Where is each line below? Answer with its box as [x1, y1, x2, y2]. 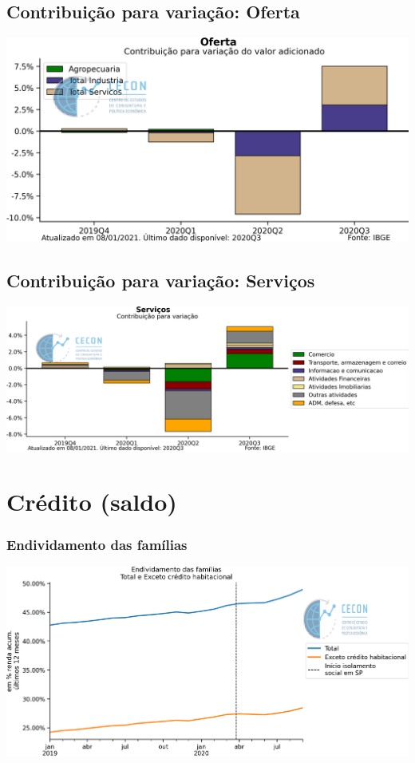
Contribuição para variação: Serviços [6, 268, 315, 293]
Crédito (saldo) [6, 484, 177, 517]
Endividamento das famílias [6, 534, 188, 554]
